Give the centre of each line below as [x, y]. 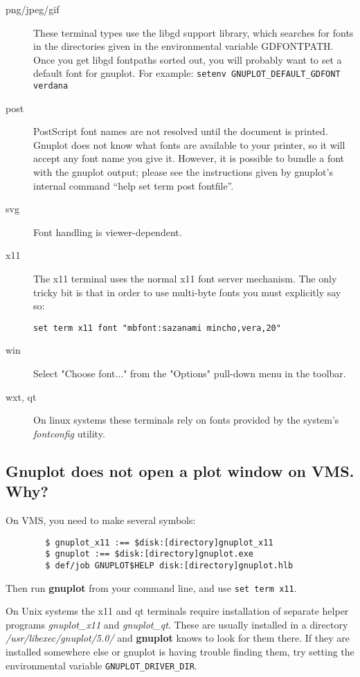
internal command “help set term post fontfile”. [134, 185]
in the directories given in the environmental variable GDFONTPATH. [183, 46]
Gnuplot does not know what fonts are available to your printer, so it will [189, 144]
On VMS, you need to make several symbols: [101, 520]
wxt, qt [21, 396]
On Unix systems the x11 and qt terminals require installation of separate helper [177, 611]
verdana [51, 86]
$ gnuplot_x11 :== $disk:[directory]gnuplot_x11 [159, 542]
